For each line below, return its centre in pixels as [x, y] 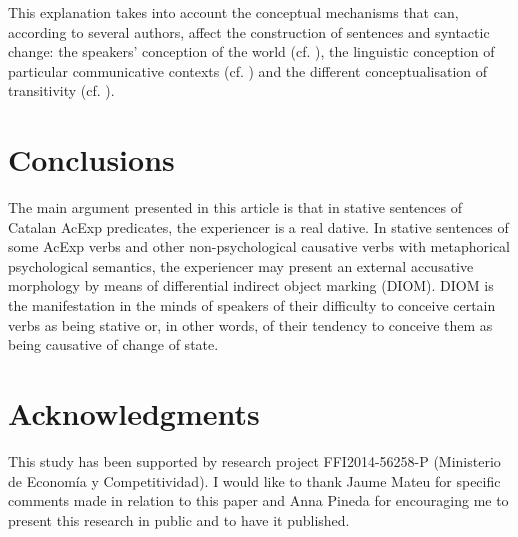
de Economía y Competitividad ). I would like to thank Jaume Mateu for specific [254, 480]
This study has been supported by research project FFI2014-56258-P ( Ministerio [254, 460]
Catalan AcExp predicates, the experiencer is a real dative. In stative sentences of [258, 226]
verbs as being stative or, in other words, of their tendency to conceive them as [250, 324]
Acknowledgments [134, 413]
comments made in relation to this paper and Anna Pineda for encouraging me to [258, 500]
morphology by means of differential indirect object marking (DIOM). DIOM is [251, 285]
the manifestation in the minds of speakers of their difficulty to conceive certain [252, 305]
